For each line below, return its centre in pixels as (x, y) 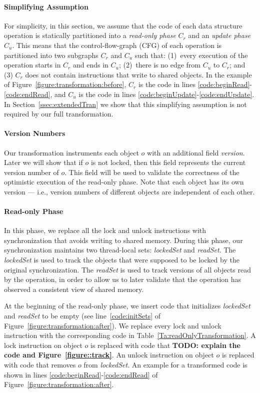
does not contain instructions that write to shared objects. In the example (138, 74)
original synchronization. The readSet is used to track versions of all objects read (128, 269)
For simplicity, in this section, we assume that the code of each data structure (123, 25)
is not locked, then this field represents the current (168, 162)
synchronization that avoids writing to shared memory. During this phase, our (123, 240)
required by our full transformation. (59, 114)
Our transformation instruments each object (71, 152)
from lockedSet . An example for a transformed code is (165, 365)
